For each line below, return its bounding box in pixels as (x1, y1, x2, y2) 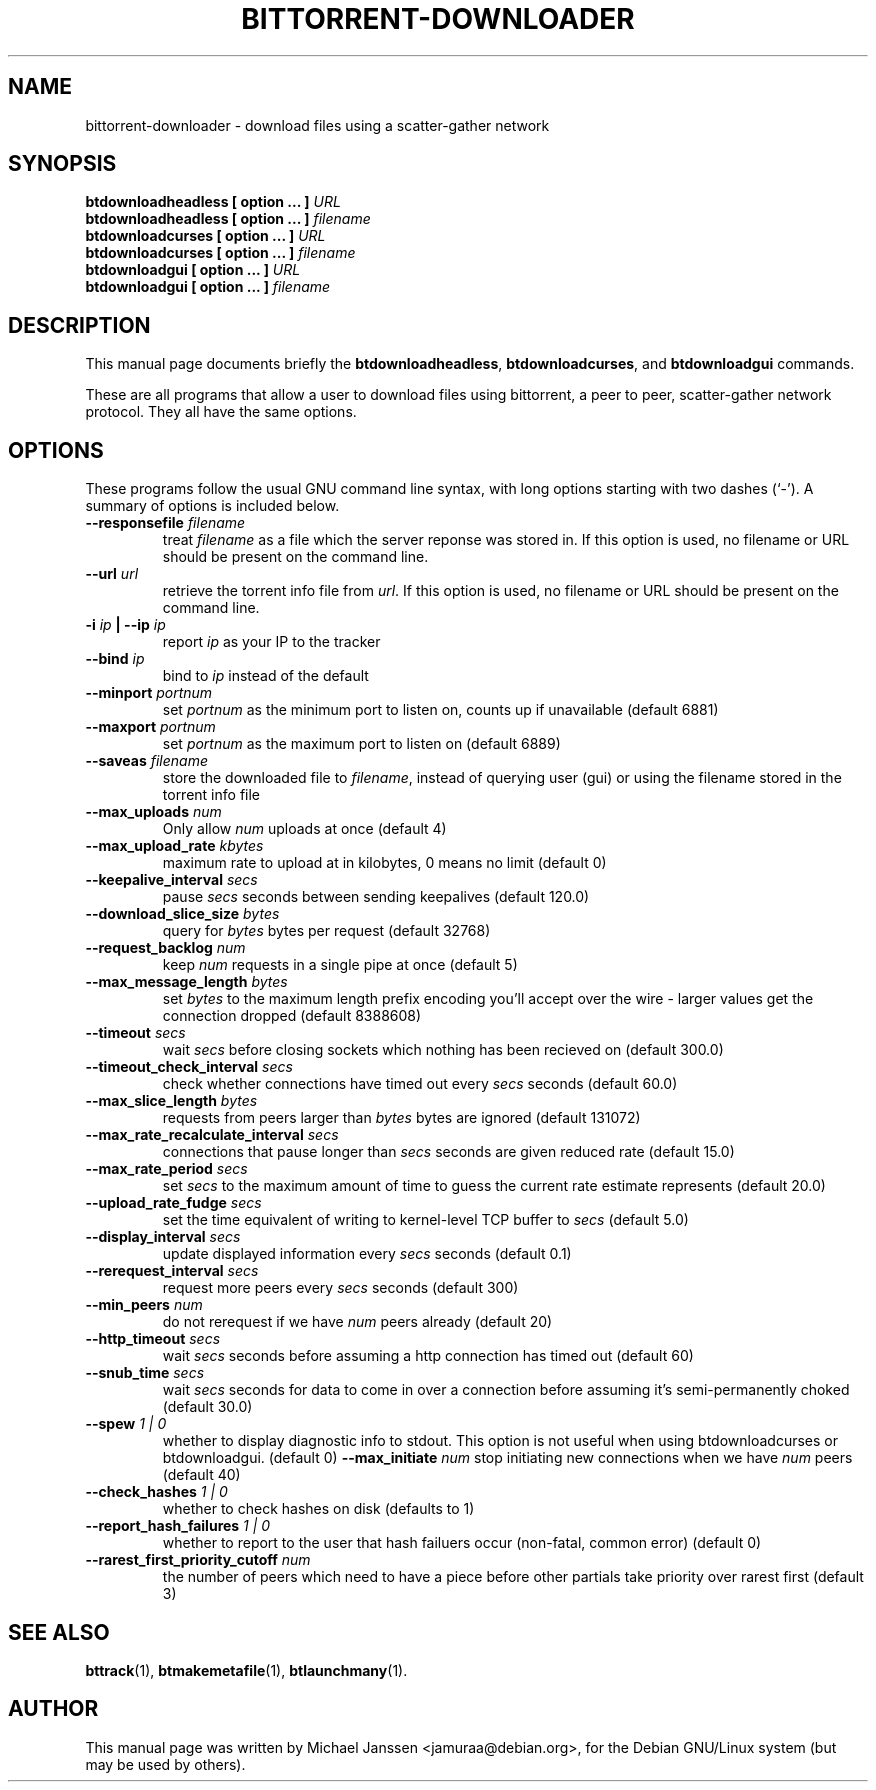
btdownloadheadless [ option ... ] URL (85, 193, 341, 211)
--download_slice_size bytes (85, 905, 280, 923)
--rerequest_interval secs (85, 1262, 259, 1280)
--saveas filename (85, 752, 209, 770)
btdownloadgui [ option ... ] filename (85, 278, 331, 296)
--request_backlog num (85, 939, 246, 957)
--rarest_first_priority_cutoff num (85, 1551, 311, 1569)
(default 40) (162, 1466, 241, 1484)
